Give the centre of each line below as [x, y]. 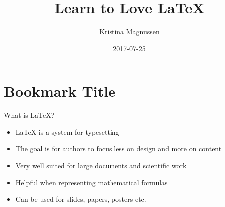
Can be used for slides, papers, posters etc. [81, 199]
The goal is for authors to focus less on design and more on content [118, 148]
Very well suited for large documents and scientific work [101, 165]
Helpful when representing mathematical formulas [92, 182]
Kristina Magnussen [129, 32]
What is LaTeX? [29, 115]
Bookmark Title [60, 91]
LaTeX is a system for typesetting [67, 131]
